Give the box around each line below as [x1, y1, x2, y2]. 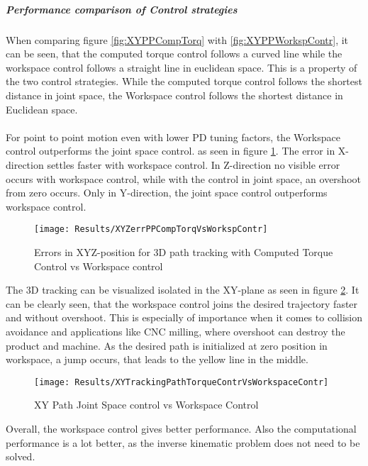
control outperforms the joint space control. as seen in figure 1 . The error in [6, 143, 335, 158]
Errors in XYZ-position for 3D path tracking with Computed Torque [34, 244, 333, 259]
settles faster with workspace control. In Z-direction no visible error [47, 157, 340, 172]
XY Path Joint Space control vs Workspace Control [34, 397, 259, 412]
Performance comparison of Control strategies [6, 1, 238, 16]
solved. [6, 449, 35, 464]
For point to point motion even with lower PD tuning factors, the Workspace [6, 129, 340, 144]
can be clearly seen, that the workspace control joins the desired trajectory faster [6, 296, 358, 311]
